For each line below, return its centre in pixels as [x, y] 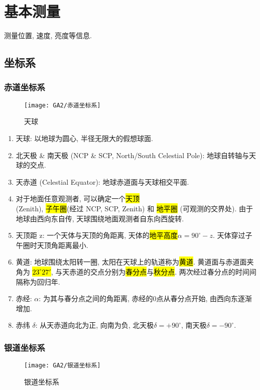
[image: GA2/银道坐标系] [62, 366]
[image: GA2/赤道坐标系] [62, 105]
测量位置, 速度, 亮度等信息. [48, 35]
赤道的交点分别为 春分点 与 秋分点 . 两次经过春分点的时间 [159, 271]
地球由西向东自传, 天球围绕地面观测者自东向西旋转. [100, 218]
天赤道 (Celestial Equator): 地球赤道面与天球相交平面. [102, 181]
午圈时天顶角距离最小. [52, 245]
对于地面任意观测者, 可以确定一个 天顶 [78, 199]
